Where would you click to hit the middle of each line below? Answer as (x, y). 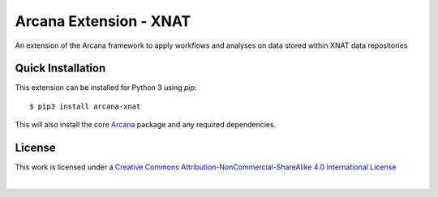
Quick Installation (60, 69)
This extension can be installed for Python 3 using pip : (106, 88)
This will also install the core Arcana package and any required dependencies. (146, 125)
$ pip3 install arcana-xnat (85, 106)
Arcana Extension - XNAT (103, 21)
